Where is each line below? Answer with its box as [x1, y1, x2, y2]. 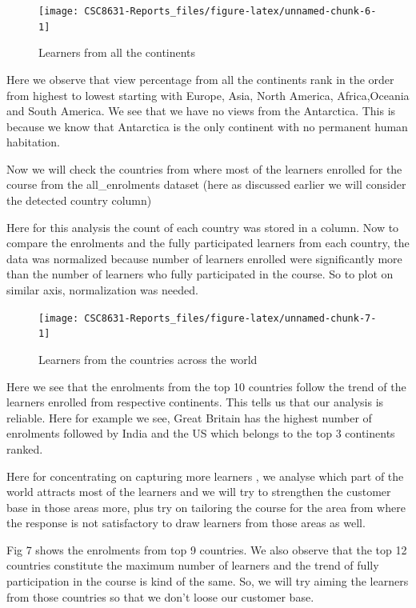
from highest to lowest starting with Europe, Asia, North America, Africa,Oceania [6, 86, 410, 103]
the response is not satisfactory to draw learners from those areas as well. [6, 514, 366, 531]
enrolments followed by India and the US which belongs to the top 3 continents [6, 425, 395, 442]
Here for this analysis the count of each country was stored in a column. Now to [6, 218, 399, 235]
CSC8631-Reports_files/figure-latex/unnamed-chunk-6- [84, 6, 377, 17]
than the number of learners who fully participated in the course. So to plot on [6, 266, 394, 282]
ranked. [6, 440, 43, 457]
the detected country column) [6, 192, 152, 209]
